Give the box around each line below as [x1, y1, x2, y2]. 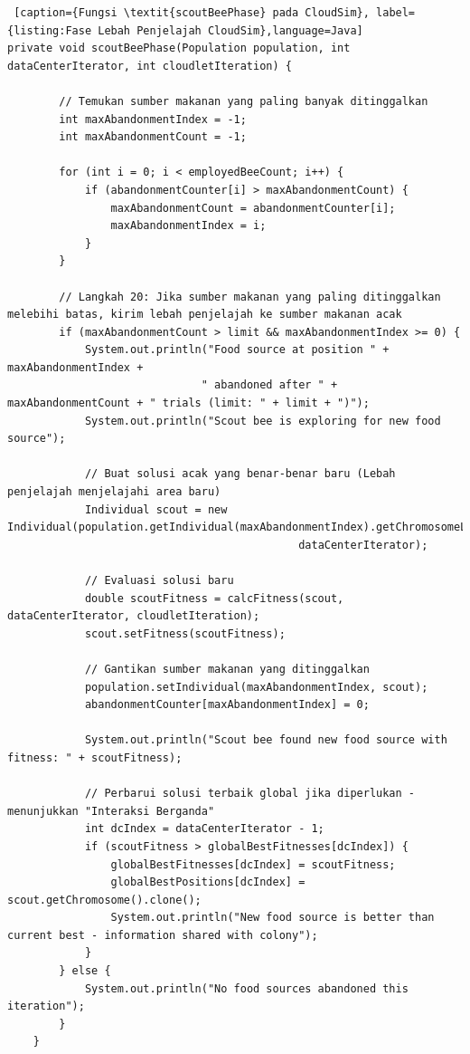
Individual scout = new [84, 503, 228, 516]
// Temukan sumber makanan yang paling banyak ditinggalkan [59, 94, 428, 108]
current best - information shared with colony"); [7, 928, 318, 942]
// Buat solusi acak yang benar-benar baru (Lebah [84, 467, 396, 481]
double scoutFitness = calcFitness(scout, [84, 591, 344, 605]
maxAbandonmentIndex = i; [110, 219, 267, 233]
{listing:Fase [7, 24, 92, 37]
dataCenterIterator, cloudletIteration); [7, 609, 260, 623]
